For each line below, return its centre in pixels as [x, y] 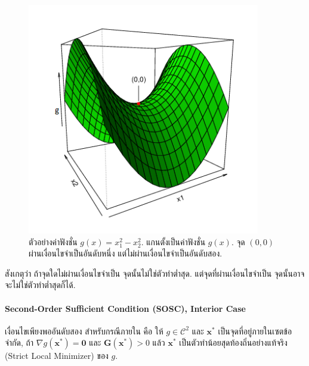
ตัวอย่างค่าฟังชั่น [53, 241]
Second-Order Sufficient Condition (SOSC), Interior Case [125, 308]
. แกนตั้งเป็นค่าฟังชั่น [173, 241]
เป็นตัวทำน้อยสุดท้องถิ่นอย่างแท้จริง [233, 342]
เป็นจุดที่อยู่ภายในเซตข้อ [255, 331]
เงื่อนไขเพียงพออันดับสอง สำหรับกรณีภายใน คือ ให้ [84, 331]
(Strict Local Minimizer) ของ [57, 356]
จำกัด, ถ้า [19, 342]
